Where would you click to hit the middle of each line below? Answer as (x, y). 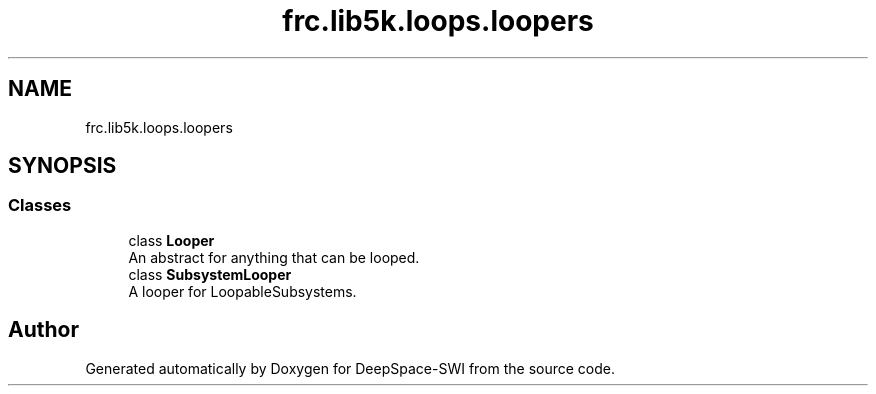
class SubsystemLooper (210, 274)
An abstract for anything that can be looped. (274, 257)
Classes (40, 205)
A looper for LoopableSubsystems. (242, 291)
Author (43, 330)
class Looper (171, 240)
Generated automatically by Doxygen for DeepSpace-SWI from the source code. (350, 368)
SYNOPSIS (62, 166)
